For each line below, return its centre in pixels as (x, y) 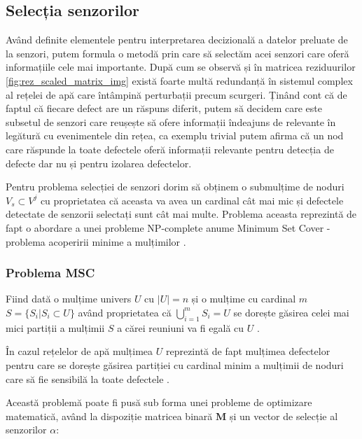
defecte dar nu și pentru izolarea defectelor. (99, 163)
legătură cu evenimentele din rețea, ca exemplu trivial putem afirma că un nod (175, 135)
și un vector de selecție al (284, 416)
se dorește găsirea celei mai (291, 312)
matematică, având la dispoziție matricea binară (109, 416)
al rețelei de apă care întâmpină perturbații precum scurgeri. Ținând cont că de (176, 94)
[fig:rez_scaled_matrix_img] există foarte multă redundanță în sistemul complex (179, 80)
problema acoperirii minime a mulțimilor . (96, 241)
